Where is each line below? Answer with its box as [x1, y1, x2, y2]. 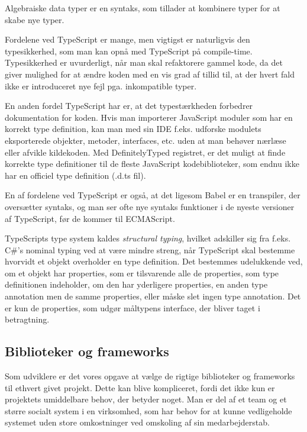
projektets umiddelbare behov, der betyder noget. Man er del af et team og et [5, 393, 287, 405]
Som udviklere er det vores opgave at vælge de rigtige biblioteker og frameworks [5, 370, 295, 382]
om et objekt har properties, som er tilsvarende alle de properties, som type [5, 266, 279, 279]
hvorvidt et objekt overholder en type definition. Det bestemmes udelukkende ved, [5, 255, 303, 267]
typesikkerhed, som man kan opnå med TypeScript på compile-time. [5, 44, 253, 57]
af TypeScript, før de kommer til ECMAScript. [5, 212, 175, 224]
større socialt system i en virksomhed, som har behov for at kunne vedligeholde [5, 404, 292, 417]
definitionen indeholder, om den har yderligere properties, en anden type [5, 278, 268, 291]
